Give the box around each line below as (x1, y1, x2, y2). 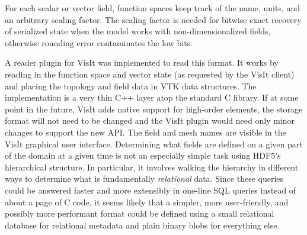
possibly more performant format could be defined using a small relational (5, 207, 274, 220)
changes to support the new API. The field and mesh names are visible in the (5, 125, 286, 138)
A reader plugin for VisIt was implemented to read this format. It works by (5, 56, 279, 69)
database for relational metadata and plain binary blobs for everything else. (5, 218, 280, 231)
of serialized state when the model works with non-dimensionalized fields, (5, 25, 271, 37)
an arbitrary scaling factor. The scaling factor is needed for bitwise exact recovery (5, 13, 302, 25)
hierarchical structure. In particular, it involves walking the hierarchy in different (5, 160, 299, 173)
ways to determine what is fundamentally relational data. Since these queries (5, 172, 284, 185)
